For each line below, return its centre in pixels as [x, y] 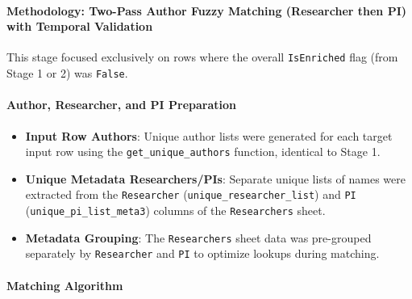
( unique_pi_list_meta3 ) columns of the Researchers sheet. [175, 210]
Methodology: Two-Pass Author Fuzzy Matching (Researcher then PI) [207, 10]
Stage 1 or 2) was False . [67, 73]
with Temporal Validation [80, 26]
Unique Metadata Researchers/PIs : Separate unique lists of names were [215, 178]
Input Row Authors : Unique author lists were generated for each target [209, 135]
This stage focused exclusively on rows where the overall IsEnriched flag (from [202, 57]
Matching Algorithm [65, 285]
